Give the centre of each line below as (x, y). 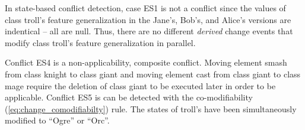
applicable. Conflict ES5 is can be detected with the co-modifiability (129, 97)
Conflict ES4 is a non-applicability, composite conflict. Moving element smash (146, 62)
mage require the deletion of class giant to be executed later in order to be (140, 85)
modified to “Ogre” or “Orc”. (57, 120)
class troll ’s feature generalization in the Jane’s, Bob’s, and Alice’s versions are (148, 19)
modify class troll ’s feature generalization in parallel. (100, 42)
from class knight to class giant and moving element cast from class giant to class (153, 74)
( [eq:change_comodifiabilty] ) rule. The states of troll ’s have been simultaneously (151, 108)
